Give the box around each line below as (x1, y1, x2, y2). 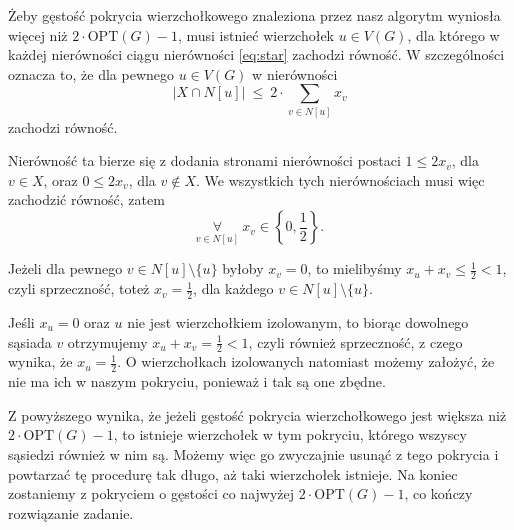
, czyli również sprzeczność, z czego (248, 331, 463, 352)
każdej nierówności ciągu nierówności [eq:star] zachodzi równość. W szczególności (8, 44, 505, 65)
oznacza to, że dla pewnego (8, 63, 175, 84)
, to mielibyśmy (307, 258, 402, 279)
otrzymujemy (67, 331, 148, 352)
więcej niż (8, 24, 68, 45)
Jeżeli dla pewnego (8, 258, 123, 279)
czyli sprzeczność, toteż (8, 278, 150, 299)
